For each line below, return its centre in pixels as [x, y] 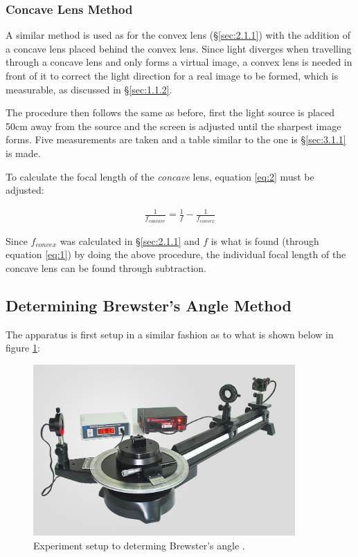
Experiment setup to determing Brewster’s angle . [139, 545]
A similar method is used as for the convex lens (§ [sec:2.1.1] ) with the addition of [178, 35]
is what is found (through [265, 240]
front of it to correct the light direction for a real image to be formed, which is [172, 75]
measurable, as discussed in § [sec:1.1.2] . [89, 89]
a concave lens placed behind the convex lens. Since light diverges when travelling [179, 48]
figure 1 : [23, 348]
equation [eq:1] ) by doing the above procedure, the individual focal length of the [176, 254]
